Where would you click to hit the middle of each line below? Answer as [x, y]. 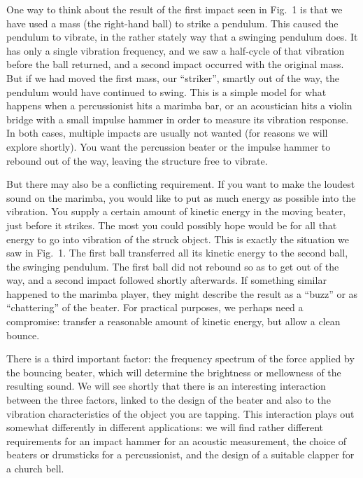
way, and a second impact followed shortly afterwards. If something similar [166, 280]
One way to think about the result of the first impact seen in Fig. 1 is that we [175, 9]
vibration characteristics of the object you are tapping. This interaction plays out [180, 413]
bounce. [23, 335]
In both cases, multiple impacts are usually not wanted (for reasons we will [167, 133]
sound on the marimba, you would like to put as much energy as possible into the [181, 197]
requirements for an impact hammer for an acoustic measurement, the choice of [177, 441]
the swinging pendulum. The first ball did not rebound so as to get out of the [173, 266]
